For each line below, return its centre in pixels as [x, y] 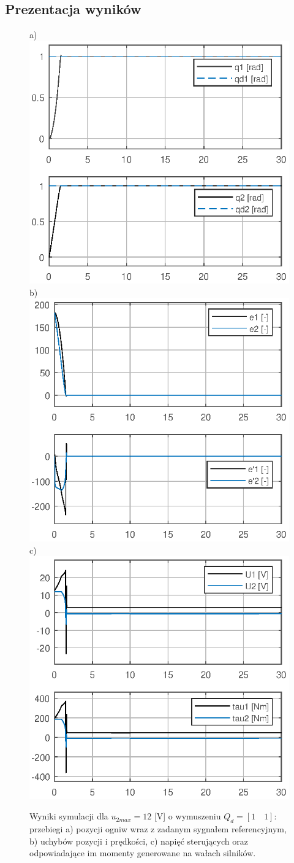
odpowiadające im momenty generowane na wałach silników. [143, 853]
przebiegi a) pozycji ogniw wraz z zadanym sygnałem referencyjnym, [158, 829]
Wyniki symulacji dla [69, 816]
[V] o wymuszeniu [187, 816]
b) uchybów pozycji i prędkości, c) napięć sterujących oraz [139, 841]
